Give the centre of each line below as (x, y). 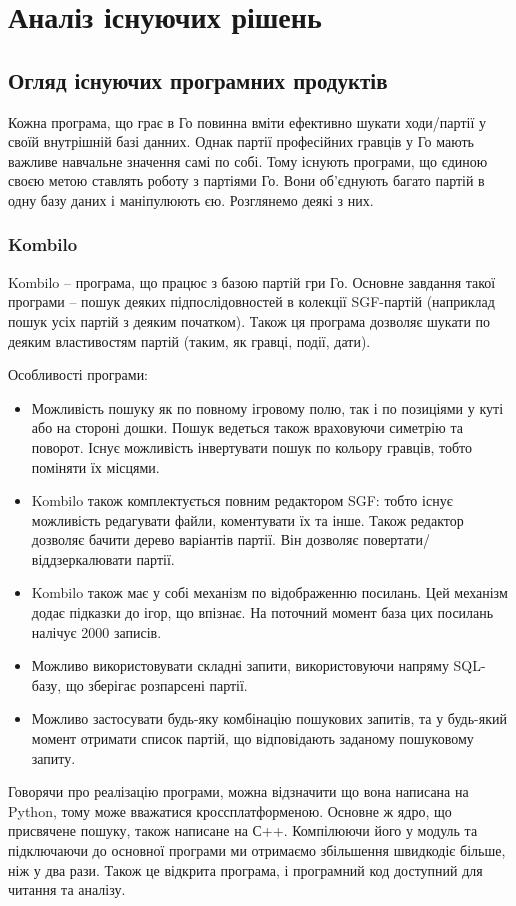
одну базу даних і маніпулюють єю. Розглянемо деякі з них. (191, 199)
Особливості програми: (78, 374)
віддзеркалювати (81, 558)
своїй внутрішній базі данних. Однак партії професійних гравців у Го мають (241, 141)
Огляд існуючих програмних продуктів (198, 79)
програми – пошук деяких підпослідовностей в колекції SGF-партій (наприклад (251, 301)
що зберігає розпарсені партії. (156, 684)
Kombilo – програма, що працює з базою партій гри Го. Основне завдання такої (252, 281)
